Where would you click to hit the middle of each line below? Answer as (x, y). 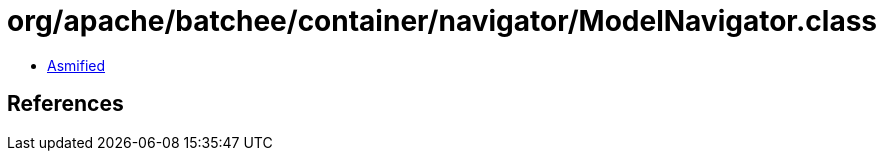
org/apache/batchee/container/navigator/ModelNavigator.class (442, 21)
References (65, 104)
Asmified (76, 65)
